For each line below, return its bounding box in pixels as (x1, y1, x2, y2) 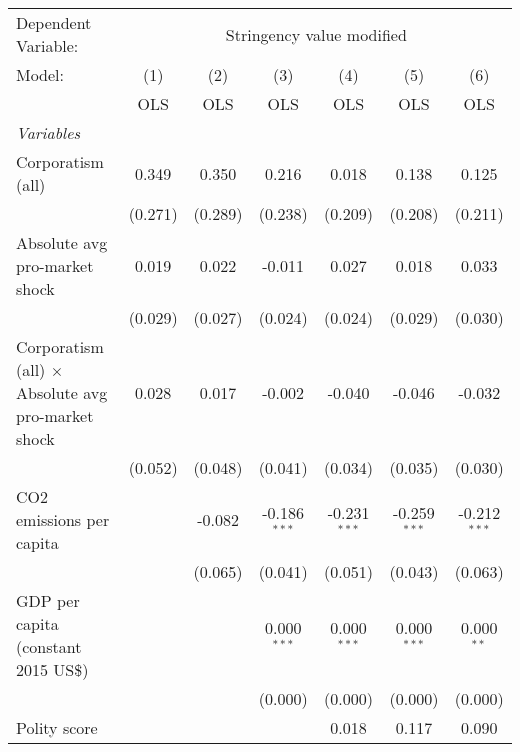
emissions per (16, 508, 110, 531)
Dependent (16, 11, 92, 34)
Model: (16, 63, 65, 86)
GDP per (16, 589, 80, 612)
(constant (16, 635, 82, 658)
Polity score (16, 716, 98, 739)
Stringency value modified (225, 22, 407, 46)
